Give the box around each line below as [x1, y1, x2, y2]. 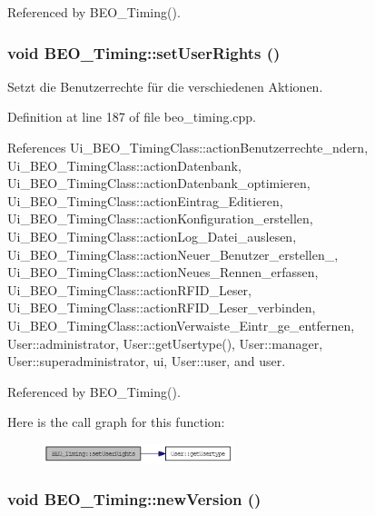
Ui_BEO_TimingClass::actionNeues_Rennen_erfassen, [7, 263, 319, 282]
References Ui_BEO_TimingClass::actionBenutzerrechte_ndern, [7, 138, 369, 156]
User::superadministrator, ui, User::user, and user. [7, 352, 286, 371]
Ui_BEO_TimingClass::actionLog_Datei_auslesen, [7, 226, 297, 245]
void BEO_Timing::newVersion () [7, 487, 262, 510]
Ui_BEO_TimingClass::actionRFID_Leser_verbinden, [7, 298, 316, 317]
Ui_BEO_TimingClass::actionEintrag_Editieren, [7, 191, 283, 210]
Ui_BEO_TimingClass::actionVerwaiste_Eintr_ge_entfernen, [7, 315, 355, 334]
